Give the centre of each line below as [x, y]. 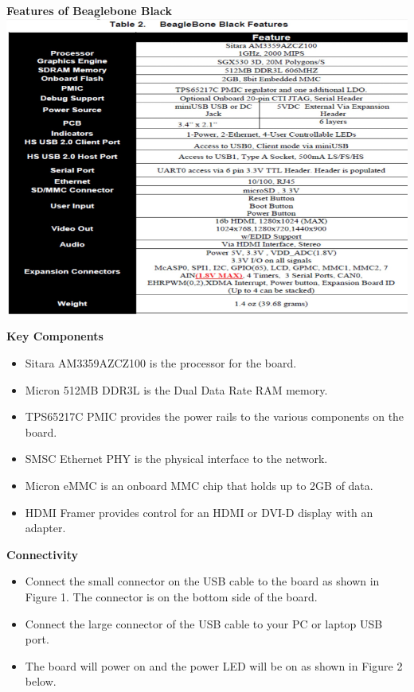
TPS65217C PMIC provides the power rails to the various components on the [215, 416]
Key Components [55, 336]
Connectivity [43, 554]
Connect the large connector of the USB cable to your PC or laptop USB [204, 623]
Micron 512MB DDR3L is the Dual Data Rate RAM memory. [176, 389]
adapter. [45, 528]
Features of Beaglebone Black [89, 10]
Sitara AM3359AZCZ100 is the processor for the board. [161, 363]
